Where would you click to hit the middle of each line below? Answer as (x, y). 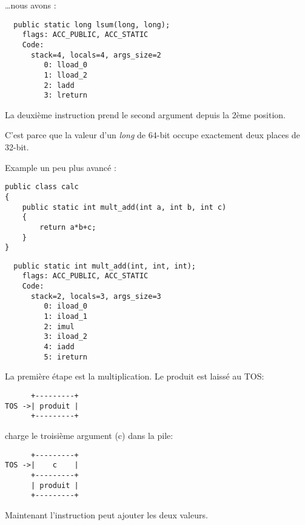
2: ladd (59, 85)
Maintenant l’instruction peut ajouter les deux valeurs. (106, 514)
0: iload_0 (66, 306)
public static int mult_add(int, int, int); (105, 266)
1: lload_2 (66, 75)
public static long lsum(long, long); (92, 25)
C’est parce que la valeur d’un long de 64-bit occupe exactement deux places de (152, 135)
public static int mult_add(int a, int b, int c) (124, 207)
